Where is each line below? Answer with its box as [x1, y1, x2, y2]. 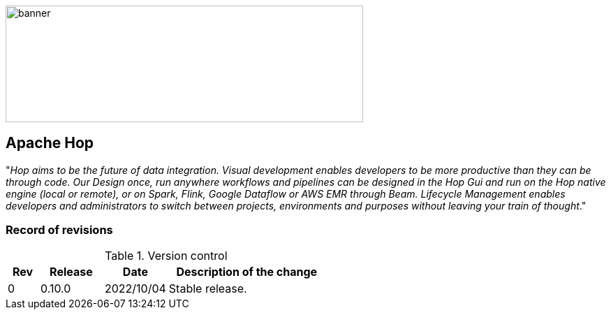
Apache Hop [6, 134, 94, 152]
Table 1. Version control [105, 248, 228, 263]
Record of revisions [6, 223, 113, 237]
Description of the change [176, 264, 318, 279]
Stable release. [168, 281, 247, 295]
